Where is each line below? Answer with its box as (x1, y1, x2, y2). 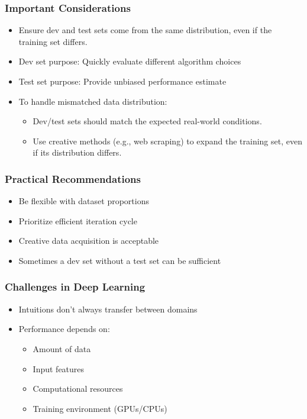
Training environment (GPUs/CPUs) (33, 402, 167, 414)
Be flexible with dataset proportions (18, 195, 149, 207)
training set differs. (18, 35, 88, 47)
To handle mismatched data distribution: (18, 95, 167, 107)
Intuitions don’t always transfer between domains (18, 302, 198, 315)
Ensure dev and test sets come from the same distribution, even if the (18, 24, 272, 36)
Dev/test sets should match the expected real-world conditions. (33, 115, 262, 127)
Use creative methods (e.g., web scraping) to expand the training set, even (33, 134, 302, 147)
